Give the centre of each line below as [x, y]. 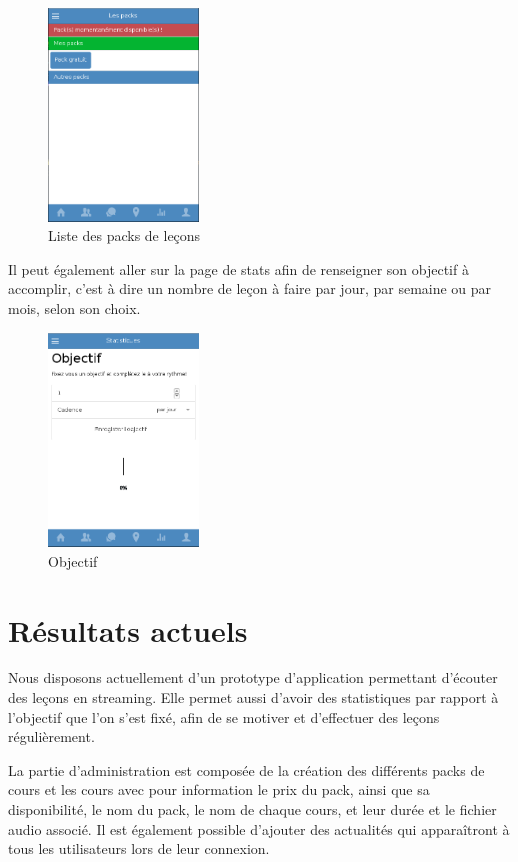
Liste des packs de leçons [124, 235]
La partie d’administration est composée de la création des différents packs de [246, 769]
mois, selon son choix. [74, 307]
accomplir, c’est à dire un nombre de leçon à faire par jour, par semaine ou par [250, 288]
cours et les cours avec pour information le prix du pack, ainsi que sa [219, 789]
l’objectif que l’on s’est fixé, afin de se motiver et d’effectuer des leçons [224, 716]
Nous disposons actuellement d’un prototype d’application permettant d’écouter [253, 677]
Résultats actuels [128, 629]
